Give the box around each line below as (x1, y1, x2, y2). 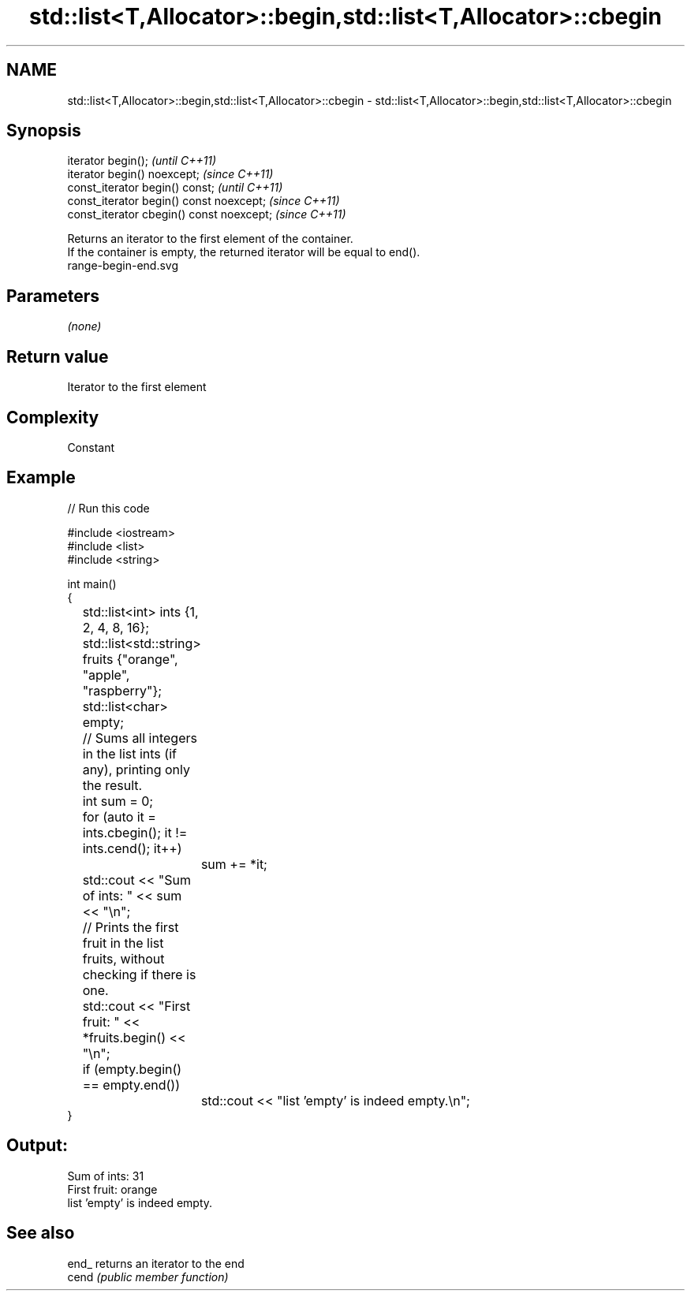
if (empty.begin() (82, 1060, 182, 1077)
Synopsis (6, 121, 81, 141)
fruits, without (82, 950, 165, 967)
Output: (6, 1135, 68, 1156)
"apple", (82, 666, 130, 683)
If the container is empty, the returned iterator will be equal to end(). (67, 245, 420, 259)
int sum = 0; (82, 792, 154, 809)
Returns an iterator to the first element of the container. (67, 232, 353, 246)
